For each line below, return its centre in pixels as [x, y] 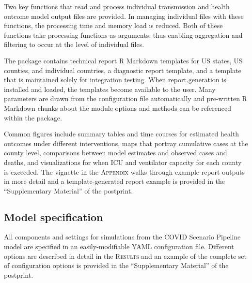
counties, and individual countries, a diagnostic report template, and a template [123, 70]
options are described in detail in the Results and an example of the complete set [125, 256]
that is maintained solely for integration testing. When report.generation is [115, 80]
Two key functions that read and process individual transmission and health [117, 6]
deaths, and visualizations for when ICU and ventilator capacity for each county [123, 162]
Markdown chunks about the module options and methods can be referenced [118, 108]
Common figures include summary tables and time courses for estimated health [122, 134]
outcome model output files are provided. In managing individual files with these [124, 16]
